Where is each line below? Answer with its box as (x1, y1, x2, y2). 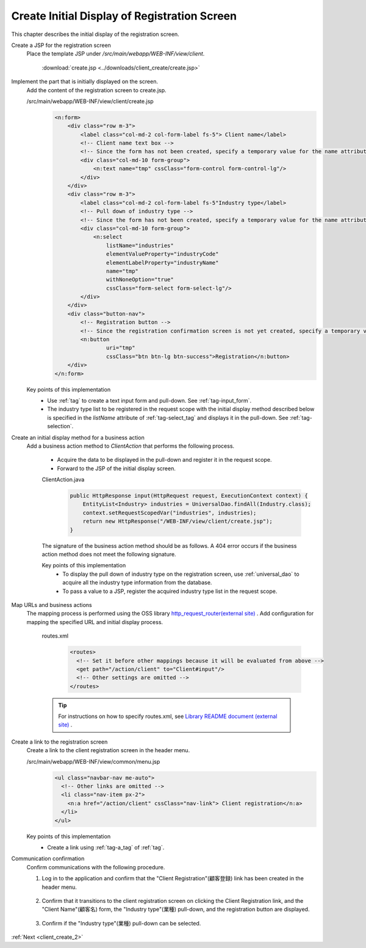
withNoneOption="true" (106, 276, 174, 283)
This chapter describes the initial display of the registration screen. (11, 31, 179, 38)
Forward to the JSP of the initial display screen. (57, 464, 176, 472)
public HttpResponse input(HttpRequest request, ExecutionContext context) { (70, 492, 308, 500)
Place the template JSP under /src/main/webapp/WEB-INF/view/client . (26, 50, 205, 57)
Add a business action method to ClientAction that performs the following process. (26, 442, 235, 450)
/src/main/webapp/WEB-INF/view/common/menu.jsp (26, 758, 160, 765)
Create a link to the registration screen (11, 738, 108, 745)
